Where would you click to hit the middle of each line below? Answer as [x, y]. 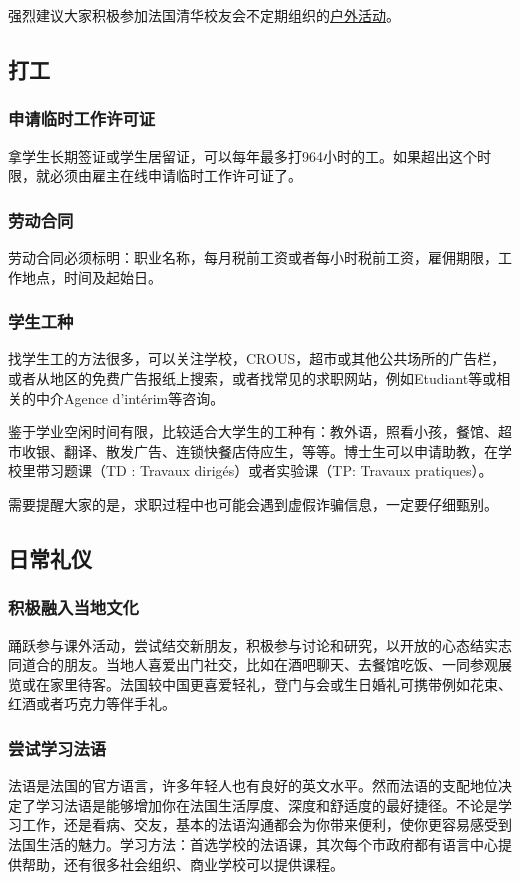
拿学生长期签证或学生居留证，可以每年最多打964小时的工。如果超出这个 [242, 155]
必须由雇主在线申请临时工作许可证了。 [175, 175]
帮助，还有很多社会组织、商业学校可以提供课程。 [182, 863]
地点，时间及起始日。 [91, 276]
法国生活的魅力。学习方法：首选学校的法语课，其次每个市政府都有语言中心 [253, 843]
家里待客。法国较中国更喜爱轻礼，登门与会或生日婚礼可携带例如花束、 [280, 683]
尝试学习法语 [57, 747]
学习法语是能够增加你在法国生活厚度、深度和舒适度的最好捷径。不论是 [266, 804]
